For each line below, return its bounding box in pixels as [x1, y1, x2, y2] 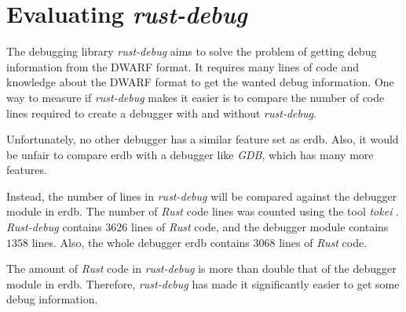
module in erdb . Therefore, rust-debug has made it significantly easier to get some [6, 275, 400, 292]
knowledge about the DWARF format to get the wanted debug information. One [6, 74, 394, 90]
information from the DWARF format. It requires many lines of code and [6, 58, 359, 74]
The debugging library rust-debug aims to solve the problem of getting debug [6, 43, 377, 60]
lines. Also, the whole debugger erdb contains [31, 234, 250, 250]
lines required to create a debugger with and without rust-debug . [6, 104, 316, 121]
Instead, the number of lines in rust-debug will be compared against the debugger [6, 187, 397, 204]
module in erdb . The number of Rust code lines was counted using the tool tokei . [6, 203, 400, 219]
